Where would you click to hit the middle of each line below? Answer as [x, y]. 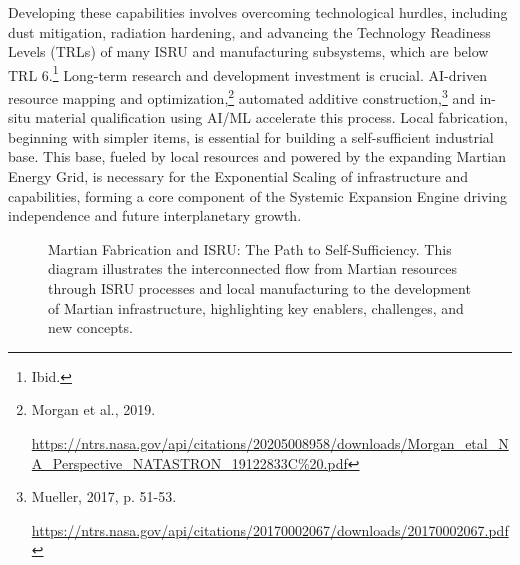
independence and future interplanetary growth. [155, 215]
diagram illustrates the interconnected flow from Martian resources [252, 268]
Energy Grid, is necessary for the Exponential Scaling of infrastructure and [238, 176]
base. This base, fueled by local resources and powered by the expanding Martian [257, 156]
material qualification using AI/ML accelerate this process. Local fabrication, [271, 117]
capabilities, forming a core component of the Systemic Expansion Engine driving [257, 195]
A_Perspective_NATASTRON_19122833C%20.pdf [189, 462]
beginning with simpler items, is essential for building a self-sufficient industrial [251, 136]
